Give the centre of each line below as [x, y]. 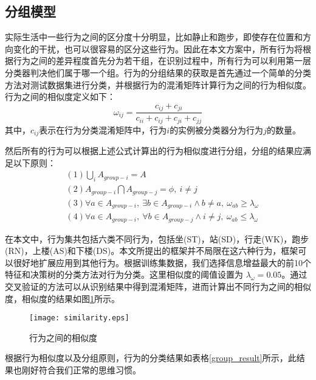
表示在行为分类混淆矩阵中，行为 [103, 129]
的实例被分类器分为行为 [217, 129]
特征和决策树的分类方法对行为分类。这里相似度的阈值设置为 [124, 274]
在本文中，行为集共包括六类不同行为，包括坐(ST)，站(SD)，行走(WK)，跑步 [157, 238]
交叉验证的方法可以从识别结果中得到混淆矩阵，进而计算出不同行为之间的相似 [158, 286]
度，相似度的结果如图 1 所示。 [62, 298]
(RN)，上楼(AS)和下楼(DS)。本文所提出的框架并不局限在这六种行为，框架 [152, 251]
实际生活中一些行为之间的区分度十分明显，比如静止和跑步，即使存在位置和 [154, 37]
